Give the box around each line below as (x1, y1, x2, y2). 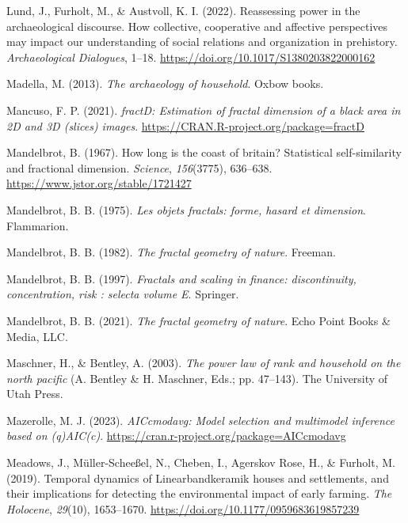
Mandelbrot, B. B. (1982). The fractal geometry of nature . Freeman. (6, 244, 336, 260)
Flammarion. (6, 217, 69, 233)
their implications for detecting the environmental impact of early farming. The (6, 485, 392, 502)
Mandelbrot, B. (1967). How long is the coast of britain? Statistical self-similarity (6, 144, 402, 161)
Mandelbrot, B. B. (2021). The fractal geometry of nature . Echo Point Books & (6, 312, 391, 328)
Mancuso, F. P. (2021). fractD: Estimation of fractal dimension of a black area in (6, 101, 401, 118)
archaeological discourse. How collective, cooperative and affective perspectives (6, 17, 388, 34)
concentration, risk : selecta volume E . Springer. (6, 286, 239, 302)
